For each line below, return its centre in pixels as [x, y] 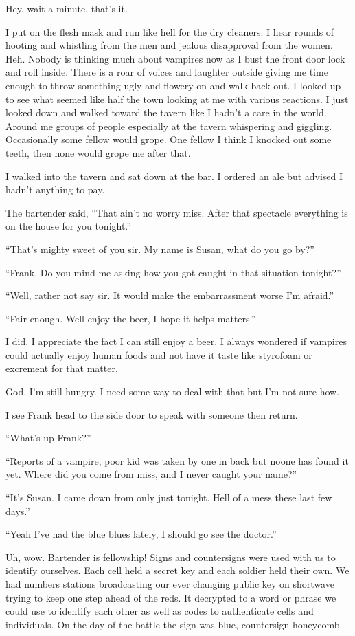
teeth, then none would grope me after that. [98, 152]
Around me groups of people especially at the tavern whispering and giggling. [169, 125]
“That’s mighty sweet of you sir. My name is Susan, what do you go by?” [160, 249]
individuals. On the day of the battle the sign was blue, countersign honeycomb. [174, 624]
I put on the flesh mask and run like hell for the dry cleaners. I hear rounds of [170, 31]
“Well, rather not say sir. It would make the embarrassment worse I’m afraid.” [170, 295]
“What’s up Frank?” [48, 438]
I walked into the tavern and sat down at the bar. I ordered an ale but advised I [174, 176]
